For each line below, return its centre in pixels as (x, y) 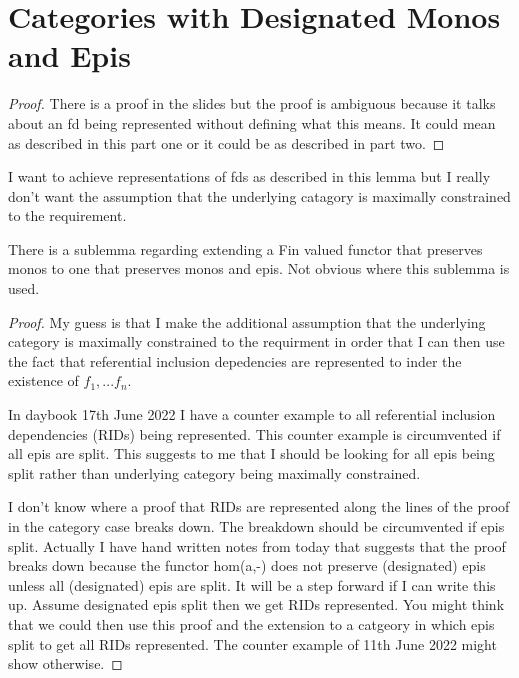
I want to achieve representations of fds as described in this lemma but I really (249, 176)
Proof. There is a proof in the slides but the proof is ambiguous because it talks (252, 103)
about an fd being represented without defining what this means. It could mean (252, 122)
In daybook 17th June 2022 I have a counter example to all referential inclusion (252, 414)
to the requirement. (67, 215)
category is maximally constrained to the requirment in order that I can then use (256, 341)
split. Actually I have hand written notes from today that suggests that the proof (257, 545)
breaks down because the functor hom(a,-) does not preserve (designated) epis (247, 565)
